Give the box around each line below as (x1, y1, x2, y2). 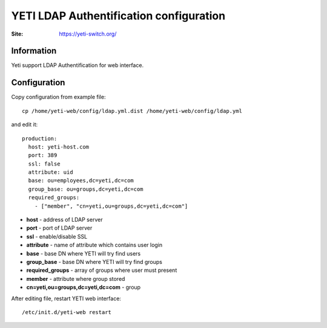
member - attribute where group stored (26, 275, 125, 282)
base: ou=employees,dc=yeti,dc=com (28, 177, 134, 184)
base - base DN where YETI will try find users (26, 249, 141, 257)
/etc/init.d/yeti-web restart (22, 309, 112, 315)
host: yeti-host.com (28, 143, 90, 150)
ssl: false (28, 160, 61, 167)
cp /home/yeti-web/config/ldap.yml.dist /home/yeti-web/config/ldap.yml (22, 108, 242, 114)
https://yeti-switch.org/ (59, 30, 117, 37)
